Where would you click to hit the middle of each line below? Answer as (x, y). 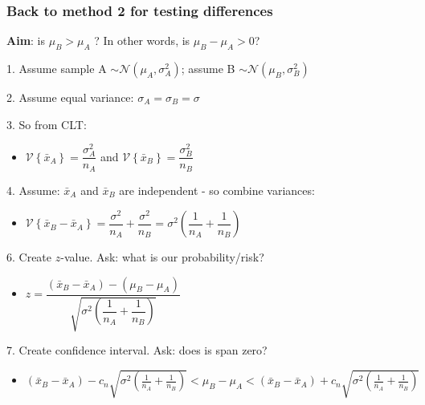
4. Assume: (33, 190)
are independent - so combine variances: (217, 190)
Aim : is (26, 40)
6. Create (29, 257)
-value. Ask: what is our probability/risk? (162, 257)
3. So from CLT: (47, 124)
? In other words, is (142, 40)
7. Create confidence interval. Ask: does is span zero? (137, 350)
